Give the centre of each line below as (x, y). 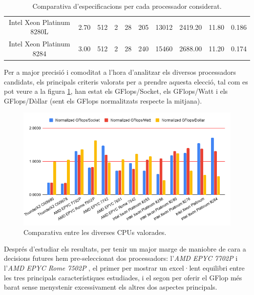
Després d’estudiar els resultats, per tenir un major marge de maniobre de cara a (125, 248)
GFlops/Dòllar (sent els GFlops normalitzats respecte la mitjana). (103, 100)
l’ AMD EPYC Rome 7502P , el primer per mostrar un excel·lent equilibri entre (124, 268)
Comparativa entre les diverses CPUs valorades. (95, 232)
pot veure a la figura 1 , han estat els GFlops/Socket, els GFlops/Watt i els (116, 91)
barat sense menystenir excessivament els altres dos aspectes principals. (111, 287)
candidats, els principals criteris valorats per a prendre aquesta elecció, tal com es (126, 81)
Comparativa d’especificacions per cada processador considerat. (127, 6)
